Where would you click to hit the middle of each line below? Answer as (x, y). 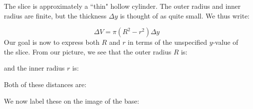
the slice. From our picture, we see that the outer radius (88, 51)
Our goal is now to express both (52, 42)
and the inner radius (34, 68)
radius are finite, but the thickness (55, 15)
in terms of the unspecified (167, 42)
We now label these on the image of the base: (72, 100)
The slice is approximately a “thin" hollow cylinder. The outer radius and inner (122, 6)
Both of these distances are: (45, 84)
